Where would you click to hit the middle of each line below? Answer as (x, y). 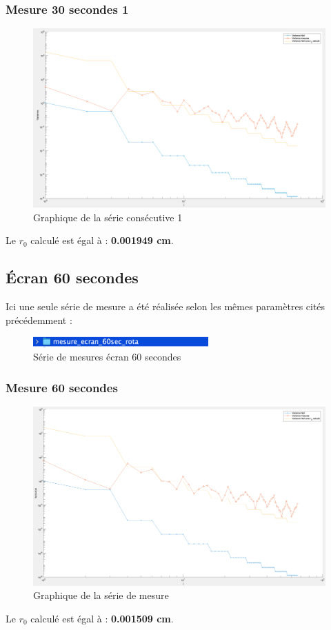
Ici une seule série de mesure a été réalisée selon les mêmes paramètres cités (165, 306)
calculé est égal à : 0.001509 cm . (102, 618)
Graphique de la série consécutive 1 (108, 217)
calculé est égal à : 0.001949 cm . (102, 240)
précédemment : (39, 319)
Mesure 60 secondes (62, 387)
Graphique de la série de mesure (101, 595)
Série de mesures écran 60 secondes (107, 357)
